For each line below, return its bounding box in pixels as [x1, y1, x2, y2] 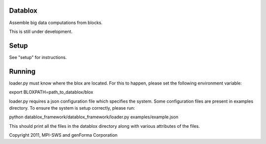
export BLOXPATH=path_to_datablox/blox [9, 89, 94, 95]
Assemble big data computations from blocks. [9, 20, 103, 26]
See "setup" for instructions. [9, 54, 67, 60]
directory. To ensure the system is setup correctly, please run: [9, 105, 135, 111]
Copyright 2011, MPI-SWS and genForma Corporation [9, 132, 118, 138]
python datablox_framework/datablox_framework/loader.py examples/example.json [9, 114, 178, 120]
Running [9, 67, 36, 76]
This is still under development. [9, 29, 73, 34]
